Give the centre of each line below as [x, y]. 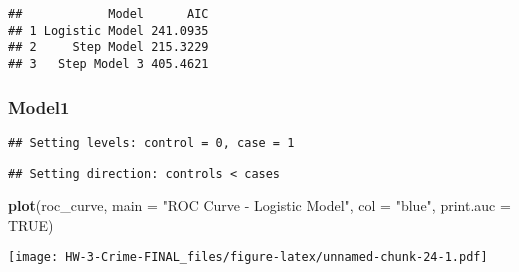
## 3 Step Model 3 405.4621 [108, 63]
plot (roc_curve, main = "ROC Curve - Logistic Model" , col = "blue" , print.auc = [259, 205]
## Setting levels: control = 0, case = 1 [151, 142]
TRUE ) [31, 224]
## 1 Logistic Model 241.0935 [108, 30]
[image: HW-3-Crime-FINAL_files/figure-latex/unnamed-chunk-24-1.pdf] [248, 257]
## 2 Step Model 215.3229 [108, 47]
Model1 [39, 106]
